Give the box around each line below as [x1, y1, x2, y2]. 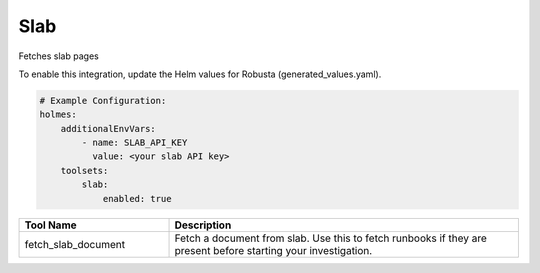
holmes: [39, 109, 77, 120]
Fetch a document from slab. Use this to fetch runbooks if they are [174, 231, 487, 245]
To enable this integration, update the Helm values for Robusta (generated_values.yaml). [18, 68, 382, 80]
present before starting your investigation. [174, 243, 373, 257]
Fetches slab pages [18, 50, 99, 62]
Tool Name [24, 218, 77, 232]
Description [174, 218, 232, 232]
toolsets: [60, 165, 109, 176]
